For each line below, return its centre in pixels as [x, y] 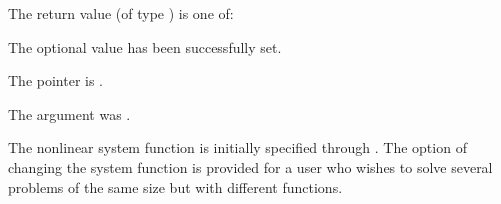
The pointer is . [56, 80]
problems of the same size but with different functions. [175, 186]
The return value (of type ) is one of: [121, 13]
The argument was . [69, 113]
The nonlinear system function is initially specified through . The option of [237, 147]
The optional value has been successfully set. [145, 46]
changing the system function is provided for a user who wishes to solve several [250, 166]
